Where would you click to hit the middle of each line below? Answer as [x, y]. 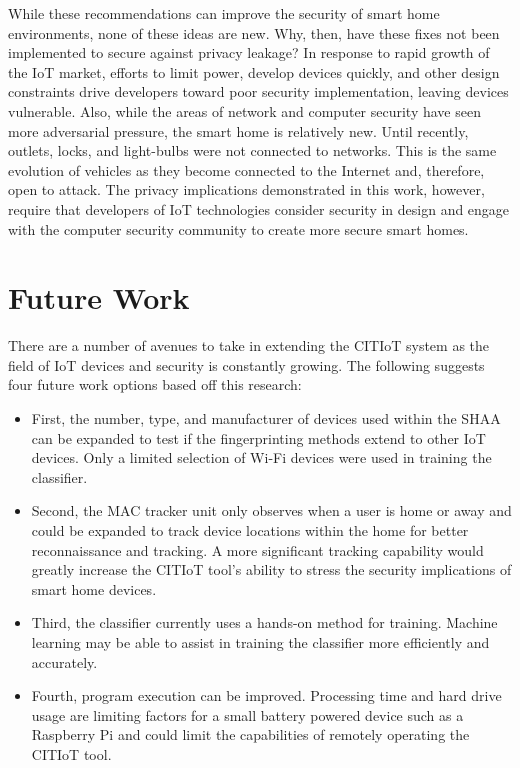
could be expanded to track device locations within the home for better [250, 530]
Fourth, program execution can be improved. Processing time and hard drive [266, 695]
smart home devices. [94, 588]
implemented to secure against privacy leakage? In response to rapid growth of [249, 52]
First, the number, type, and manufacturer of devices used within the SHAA [266, 418]
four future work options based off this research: [155, 384]
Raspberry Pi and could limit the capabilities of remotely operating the [250, 734]
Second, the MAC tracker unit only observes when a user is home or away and [271, 510]
